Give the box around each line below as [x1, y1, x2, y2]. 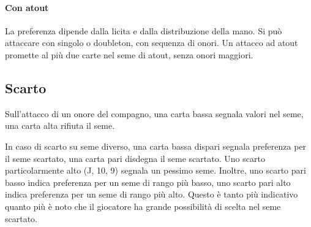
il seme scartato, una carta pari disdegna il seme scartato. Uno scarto [5, 152, 265, 164]
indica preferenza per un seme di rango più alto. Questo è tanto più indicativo [5, 188, 298, 201]
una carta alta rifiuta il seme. [5, 119, 115, 132]
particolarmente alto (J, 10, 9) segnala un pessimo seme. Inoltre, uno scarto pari [5, 164, 306, 177]
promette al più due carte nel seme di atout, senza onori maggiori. [5, 48, 253, 61]
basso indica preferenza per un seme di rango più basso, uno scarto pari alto [5, 175, 291, 188]
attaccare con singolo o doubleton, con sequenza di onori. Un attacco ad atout [5, 36, 298, 49]
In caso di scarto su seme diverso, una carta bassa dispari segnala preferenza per [5, 139, 307, 152]
